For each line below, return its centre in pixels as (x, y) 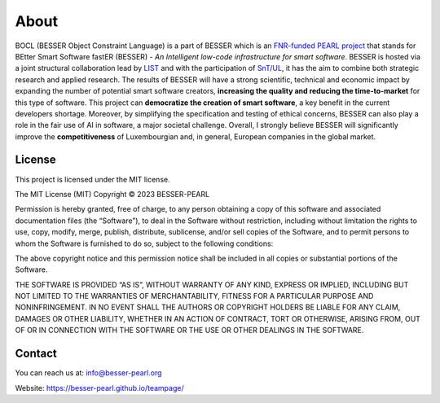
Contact (36, 354)
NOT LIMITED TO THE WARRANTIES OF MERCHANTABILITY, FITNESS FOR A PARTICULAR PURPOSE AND (194, 296)
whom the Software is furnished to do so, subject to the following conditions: (144, 243)
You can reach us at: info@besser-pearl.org (88, 373)
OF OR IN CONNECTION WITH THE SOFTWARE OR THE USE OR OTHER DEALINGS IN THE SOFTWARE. (189, 331)
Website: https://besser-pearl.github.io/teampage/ (99, 388)
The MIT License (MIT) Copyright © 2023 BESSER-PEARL (112, 194)
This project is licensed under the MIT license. (92, 179)
